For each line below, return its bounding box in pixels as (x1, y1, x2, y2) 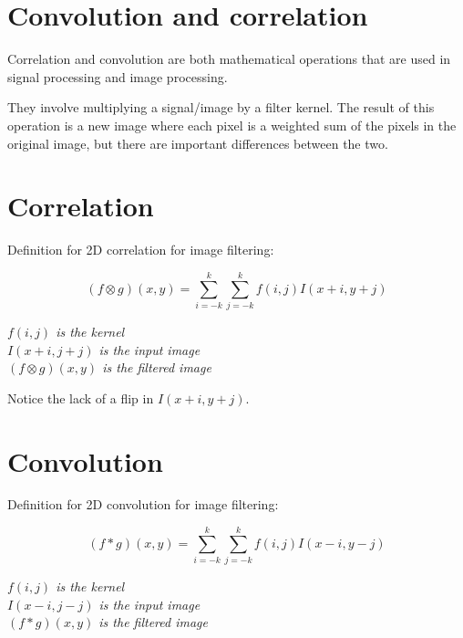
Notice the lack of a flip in (7, 388, 154, 407)
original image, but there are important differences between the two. (7, 133, 388, 152)
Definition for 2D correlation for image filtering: (7, 240, 274, 259)
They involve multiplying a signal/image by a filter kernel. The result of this (7, 98, 435, 117)
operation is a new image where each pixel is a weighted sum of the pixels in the (7, 115, 457, 134)
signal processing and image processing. (7, 67, 228, 86)
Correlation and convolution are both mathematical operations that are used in (7, 49, 451, 68)
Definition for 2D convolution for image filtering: (7, 495, 279, 514)
